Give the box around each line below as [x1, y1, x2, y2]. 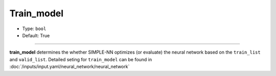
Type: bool [22, 26, 47, 32]
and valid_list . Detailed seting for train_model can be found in [9, 56, 152, 62]
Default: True [22, 32, 50, 38]
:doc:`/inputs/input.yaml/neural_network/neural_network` [9, 64, 130, 70]
